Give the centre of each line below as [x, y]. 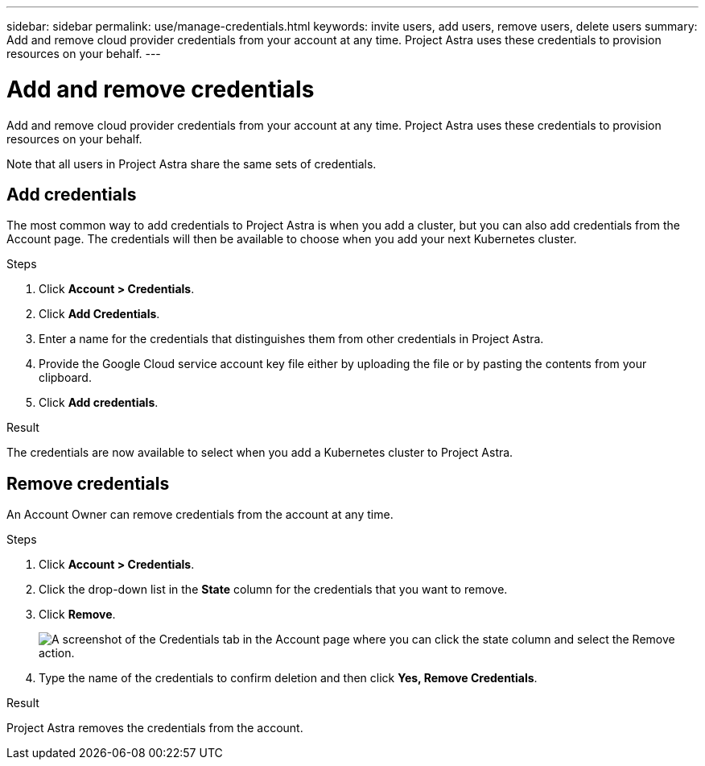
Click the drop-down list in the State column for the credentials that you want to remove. [273, 590]
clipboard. [65, 378]
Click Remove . [77, 615]
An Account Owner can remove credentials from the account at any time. [200, 515]
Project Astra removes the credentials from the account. [155, 728]
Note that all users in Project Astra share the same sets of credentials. [192, 164]
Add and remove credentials [161, 89]
